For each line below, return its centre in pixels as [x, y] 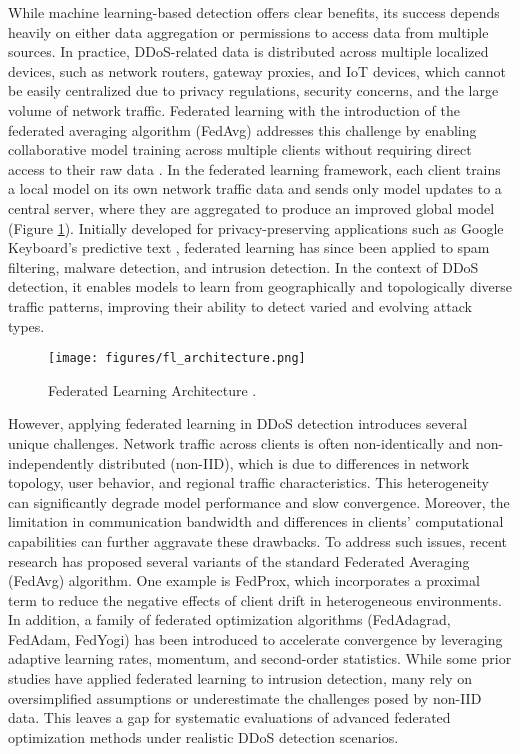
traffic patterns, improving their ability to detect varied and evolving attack [240, 305]
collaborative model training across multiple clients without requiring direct [240, 149]
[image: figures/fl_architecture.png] [177, 358]
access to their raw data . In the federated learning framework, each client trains [254, 168]
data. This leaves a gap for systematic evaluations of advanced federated [229, 717]
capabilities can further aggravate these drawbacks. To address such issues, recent [258, 540]
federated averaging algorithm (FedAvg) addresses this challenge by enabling [242, 129]
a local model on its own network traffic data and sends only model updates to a [255, 188]
